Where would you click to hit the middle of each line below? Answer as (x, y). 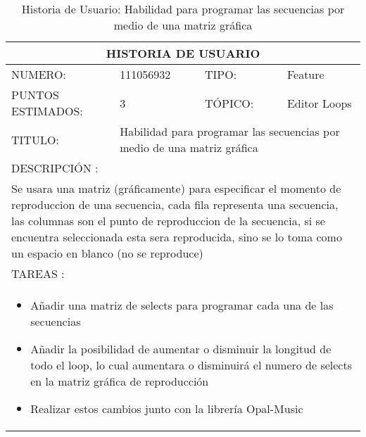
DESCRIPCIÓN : (55, 168)
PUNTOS (35, 95)
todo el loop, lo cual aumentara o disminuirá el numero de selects (191, 365)
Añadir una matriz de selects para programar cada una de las (182, 305)
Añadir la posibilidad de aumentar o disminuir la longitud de (181, 349)
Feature (305, 74)
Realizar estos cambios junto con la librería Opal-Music (167, 408)
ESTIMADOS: (47, 111)
